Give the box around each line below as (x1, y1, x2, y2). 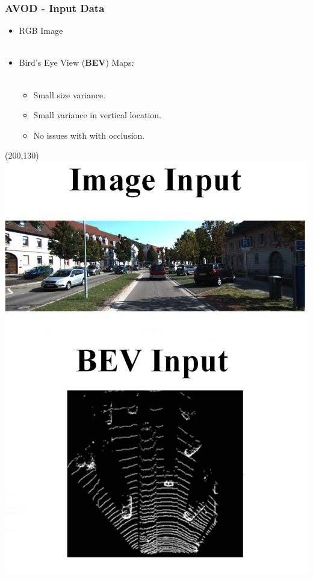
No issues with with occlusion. (33, 128, 145, 141)
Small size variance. (33, 88, 106, 101)
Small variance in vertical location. (33, 109, 162, 121)
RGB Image (19, 24, 63, 37)
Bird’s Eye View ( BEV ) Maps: (19, 56, 134, 69)
